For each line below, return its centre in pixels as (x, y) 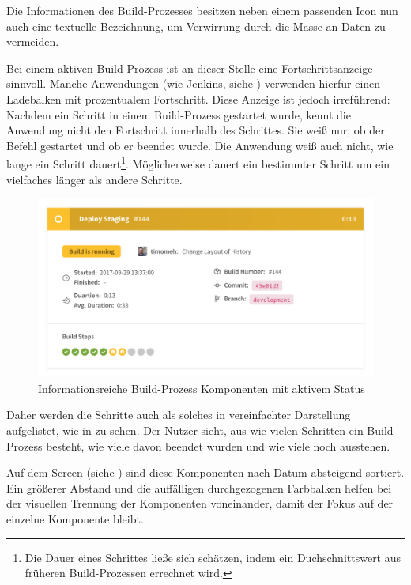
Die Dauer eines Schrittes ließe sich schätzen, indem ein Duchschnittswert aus (213, 557)
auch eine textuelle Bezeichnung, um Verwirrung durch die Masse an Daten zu (196, 26)
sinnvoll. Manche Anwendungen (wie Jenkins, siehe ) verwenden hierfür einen (194, 83)
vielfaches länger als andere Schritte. (94, 179)
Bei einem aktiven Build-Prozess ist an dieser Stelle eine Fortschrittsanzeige (190, 68)
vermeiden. (33, 42)
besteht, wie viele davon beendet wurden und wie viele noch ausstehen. (218, 445)
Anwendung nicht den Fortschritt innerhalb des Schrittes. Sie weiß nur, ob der (196, 130)
